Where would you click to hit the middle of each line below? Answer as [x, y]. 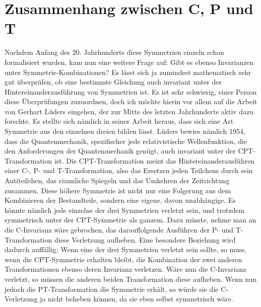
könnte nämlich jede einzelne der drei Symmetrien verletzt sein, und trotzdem [125, 210]
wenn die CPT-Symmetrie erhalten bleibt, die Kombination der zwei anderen [123, 259]
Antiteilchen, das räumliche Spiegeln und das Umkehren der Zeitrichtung [117, 180]
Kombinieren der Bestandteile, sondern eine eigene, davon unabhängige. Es [120, 200]
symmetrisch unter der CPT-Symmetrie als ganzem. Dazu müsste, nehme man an [130, 220]
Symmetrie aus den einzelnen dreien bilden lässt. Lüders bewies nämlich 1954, [125, 131]
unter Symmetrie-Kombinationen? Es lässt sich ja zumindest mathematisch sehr [128, 72]
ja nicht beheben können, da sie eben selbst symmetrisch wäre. [137, 299]
